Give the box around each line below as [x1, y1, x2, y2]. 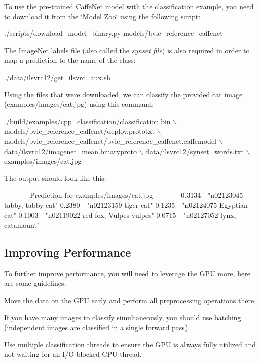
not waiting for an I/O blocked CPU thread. [4, 349, 142, 359]
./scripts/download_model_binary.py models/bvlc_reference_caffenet [4, 28, 223, 39]
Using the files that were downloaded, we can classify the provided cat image [4, 89, 243, 99]
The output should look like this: [4, 172, 106, 183]
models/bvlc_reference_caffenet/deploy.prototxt [4, 126, 155, 136]
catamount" [4, 220, 40, 230]
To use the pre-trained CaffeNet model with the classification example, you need [4, 1, 254, 11]
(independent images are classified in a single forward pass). [4, 322, 190, 333]
